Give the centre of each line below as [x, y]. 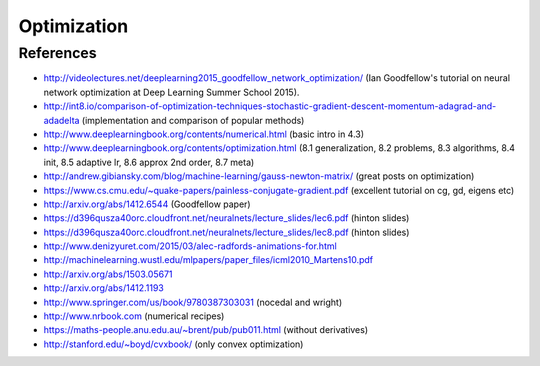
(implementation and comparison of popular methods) [193, 120]
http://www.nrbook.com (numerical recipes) [134, 316]
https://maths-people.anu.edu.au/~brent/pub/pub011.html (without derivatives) [206, 330]
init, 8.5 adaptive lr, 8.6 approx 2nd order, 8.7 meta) [149, 162]
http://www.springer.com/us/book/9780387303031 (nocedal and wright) [193, 302]
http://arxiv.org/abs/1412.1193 [103, 288]
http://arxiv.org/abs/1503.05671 [108, 274]
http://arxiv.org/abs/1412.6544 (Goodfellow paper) [147, 204]
